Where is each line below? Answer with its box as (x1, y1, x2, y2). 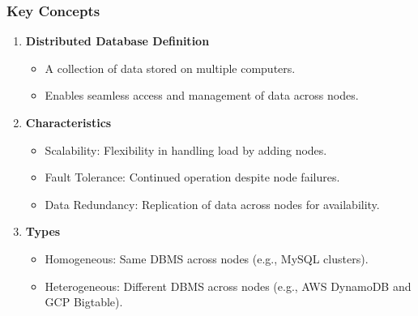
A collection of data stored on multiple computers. (45, 59, 296, 76)
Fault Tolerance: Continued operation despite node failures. (45, 169, 340, 186)
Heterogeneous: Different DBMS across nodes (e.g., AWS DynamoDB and (45, 277, 412, 294)
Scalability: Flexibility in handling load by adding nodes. (45, 141, 327, 158)
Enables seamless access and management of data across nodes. (45, 87, 359, 104)
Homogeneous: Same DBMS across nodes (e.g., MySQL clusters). (45, 250, 369, 267)
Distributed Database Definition (25, 32, 210, 49)
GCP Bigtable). (45, 293, 123, 310)
